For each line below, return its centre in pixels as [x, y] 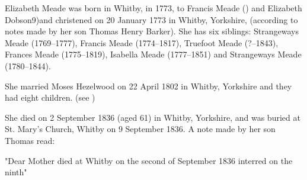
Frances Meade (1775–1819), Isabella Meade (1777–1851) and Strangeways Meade [153, 54]
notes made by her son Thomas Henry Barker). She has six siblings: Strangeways [152, 31]
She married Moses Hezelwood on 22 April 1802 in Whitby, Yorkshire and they [148, 86]
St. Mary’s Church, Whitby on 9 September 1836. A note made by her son [140, 129]
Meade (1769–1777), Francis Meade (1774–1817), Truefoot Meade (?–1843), [142, 42]
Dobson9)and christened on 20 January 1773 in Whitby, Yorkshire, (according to [151, 19]
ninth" [16, 172]
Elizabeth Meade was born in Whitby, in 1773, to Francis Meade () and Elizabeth [153, 8]
